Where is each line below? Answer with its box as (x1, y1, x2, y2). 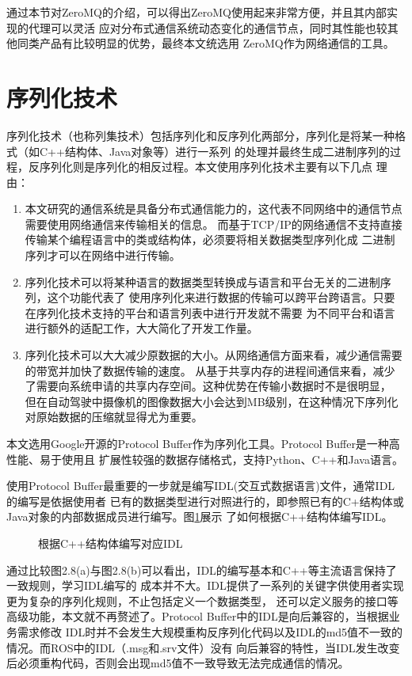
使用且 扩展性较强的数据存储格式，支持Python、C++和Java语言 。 (61, 450, 403, 467)
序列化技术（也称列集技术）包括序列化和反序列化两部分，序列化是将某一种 (6, 127, 395, 143)
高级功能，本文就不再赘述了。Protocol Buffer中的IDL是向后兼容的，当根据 (6, 608, 389, 625)
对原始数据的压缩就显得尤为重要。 (25, 408, 203, 425)
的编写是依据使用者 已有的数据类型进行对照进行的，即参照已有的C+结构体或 (6, 492, 404, 509)
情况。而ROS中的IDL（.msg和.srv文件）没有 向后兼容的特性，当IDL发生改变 (6, 639, 400, 655)
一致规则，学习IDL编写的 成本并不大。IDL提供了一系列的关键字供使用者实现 (6, 577, 404, 594)
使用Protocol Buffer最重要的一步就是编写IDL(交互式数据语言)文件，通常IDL (6, 477, 395, 494)
